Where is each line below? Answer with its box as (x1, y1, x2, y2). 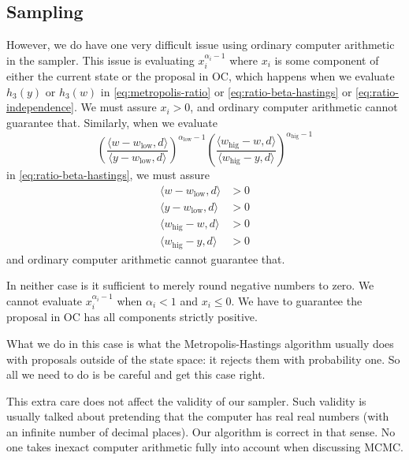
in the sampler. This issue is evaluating (6, 51, 195, 68)
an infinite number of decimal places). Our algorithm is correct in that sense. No (6, 423, 396, 439)
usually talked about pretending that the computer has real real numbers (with (6, 408, 389, 424)
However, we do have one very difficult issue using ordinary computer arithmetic (6, 36, 395, 53)
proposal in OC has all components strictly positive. (6, 309, 258, 325)
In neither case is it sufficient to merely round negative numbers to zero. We (6, 277, 374, 294)
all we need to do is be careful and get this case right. (6, 366, 266, 383)
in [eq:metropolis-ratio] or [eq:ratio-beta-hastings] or (100, 83, 352, 99)
